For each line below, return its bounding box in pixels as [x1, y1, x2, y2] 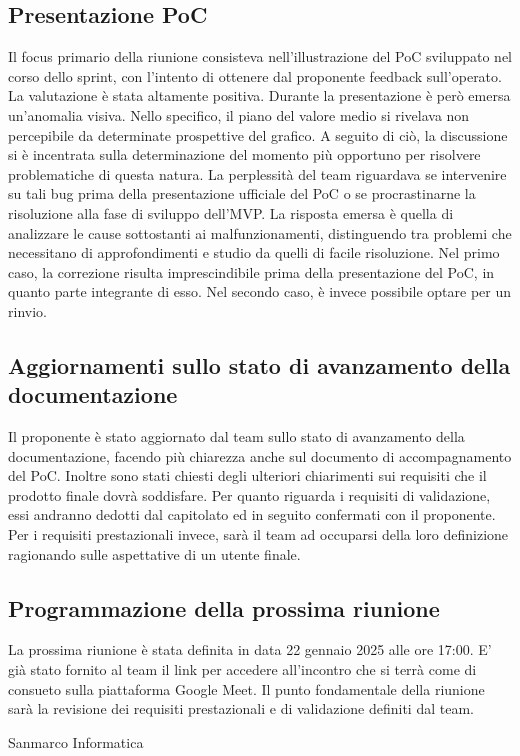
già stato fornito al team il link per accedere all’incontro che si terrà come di [8, 659, 477, 680]
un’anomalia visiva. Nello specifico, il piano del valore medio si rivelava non [8, 104, 470, 125]
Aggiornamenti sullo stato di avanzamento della [8, 349, 511, 380]
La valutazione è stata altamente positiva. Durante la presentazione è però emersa [8, 85, 511, 106]
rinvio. [8, 300, 47, 321]
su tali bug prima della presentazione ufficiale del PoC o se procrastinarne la [8, 183, 476, 204]
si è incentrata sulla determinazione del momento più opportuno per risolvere [8, 144, 481, 165]
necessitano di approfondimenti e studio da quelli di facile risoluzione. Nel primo [8, 242, 500, 263]
